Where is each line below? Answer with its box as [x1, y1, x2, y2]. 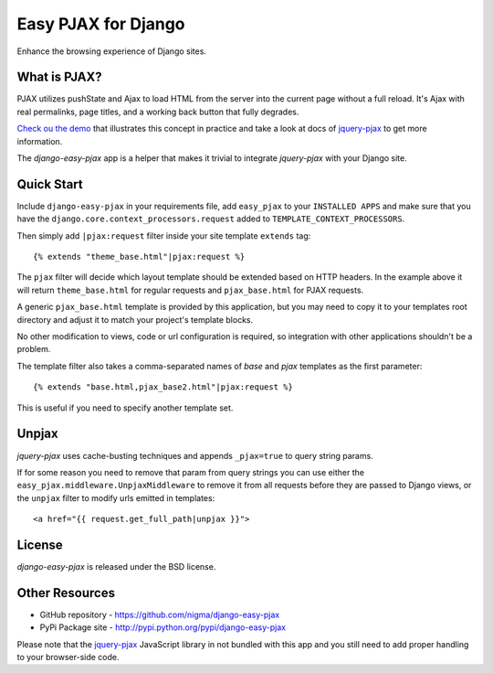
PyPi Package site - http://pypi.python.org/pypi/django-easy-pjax [39, 622, 287, 633]
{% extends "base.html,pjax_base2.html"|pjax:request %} [33, 382, 294, 392]
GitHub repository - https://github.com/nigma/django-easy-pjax [39, 609, 280, 620]
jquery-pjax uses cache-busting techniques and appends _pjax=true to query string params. [16, 450, 373, 461]
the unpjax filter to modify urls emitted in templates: [16, 492, 215, 503]
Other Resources [16, 585, 116, 601]
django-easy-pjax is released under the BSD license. [16, 561, 216, 572]
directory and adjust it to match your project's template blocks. [16, 314, 254, 325]
